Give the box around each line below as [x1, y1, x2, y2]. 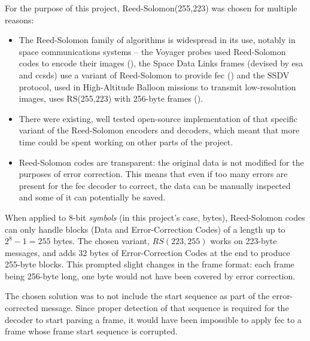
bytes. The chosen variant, [53, 235, 150, 247]
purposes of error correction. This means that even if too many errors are [19, 168, 288, 180]
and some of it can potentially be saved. [19, 191, 166, 203]
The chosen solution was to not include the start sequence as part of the [5, 290, 270, 302]
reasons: [5, 13, 34, 26]
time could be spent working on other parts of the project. [19, 135, 233, 148]
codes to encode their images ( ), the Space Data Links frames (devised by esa [19, 57, 303, 69]
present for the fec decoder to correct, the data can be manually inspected [19, 179, 291, 191]
